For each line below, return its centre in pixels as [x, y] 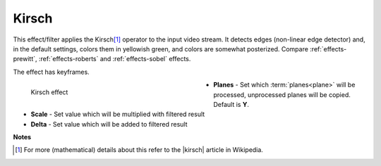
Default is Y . [231, 104]
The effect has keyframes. [51, 72]
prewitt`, [25, 59]
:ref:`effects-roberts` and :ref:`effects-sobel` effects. [115, 59]
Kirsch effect [49, 92]
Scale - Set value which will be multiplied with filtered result [118, 114]
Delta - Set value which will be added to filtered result [109, 124]
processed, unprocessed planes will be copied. [282, 94]
